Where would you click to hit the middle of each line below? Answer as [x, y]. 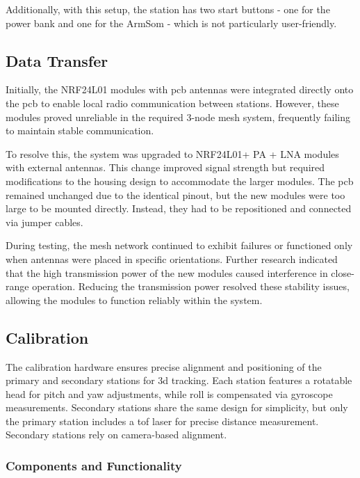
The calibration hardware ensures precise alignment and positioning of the [164, 366]
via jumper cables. [44, 222]
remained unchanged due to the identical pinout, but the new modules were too [175, 194]
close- [343, 272]
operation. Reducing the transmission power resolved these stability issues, [191, 286]
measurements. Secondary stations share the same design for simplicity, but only [177, 407]
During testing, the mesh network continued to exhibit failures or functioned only [179, 245]
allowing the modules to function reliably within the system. [134, 300]
